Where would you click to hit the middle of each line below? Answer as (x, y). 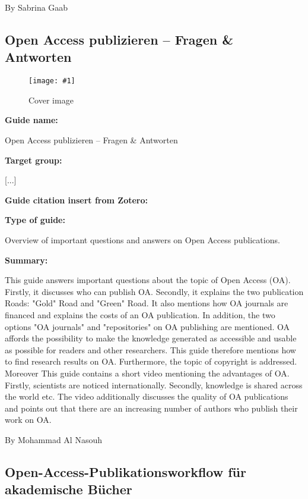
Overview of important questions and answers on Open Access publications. (142, 240)
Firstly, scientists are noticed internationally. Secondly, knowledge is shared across (154, 385)
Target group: (34, 160)
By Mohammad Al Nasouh (53, 439)
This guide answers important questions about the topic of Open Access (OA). (148, 280)
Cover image (51, 100)
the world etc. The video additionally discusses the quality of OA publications (147, 396)
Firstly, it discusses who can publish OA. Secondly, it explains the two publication (154, 291)
